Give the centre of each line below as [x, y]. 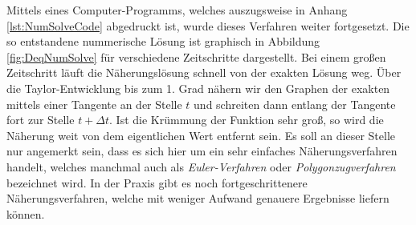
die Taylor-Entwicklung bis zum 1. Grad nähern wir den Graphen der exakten [198, 88]
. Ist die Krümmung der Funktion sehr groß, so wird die [247, 120]
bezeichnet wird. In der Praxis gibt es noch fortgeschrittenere [157, 182]
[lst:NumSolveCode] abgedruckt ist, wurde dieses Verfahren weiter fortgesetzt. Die [208, 25]
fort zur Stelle [41, 120]
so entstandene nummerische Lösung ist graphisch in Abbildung [163, 41]
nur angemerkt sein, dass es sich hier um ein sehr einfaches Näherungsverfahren [202, 151]
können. [26, 213]
